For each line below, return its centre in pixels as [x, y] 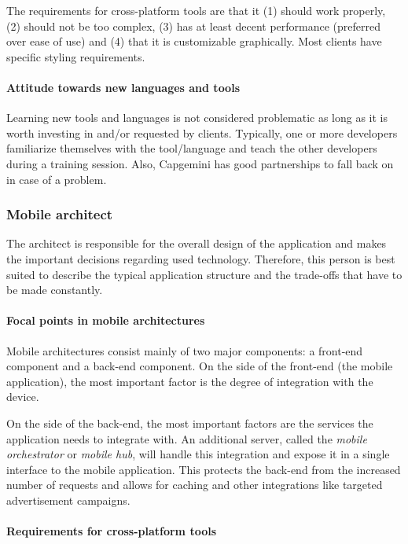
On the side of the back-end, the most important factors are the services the [190, 423]
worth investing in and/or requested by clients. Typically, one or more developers [202, 132]
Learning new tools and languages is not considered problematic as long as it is [197, 118]
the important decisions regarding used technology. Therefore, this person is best [201, 258]
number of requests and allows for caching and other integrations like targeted [195, 485]
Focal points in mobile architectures [106, 320]
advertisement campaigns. [68, 500]
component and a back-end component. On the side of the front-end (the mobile [200, 366]
